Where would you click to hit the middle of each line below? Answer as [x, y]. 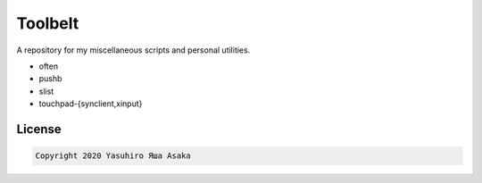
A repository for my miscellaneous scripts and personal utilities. [133, 50]
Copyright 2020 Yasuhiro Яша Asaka [113, 156]
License [39, 129]
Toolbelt [48, 23]
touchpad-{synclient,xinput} [91, 104]
